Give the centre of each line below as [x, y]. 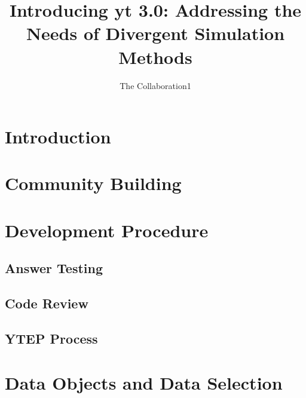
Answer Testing [54, 268]
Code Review [47, 303]
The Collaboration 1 [155, 85]
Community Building [93, 183]
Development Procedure [107, 230]
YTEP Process [51, 338]
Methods [155, 56]
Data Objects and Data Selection [144, 382]
